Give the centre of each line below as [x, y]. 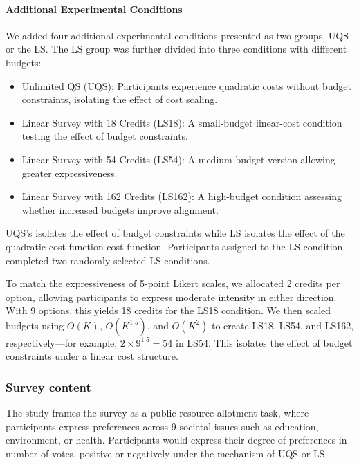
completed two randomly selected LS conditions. [108, 260]
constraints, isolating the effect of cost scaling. [120, 99]
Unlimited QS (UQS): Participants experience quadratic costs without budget [186, 85]
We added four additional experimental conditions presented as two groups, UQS [177, 35]
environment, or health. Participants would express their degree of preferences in [176, 440]
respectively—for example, [62, 342]
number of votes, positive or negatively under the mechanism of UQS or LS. [167, 454]
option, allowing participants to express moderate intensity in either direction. [171, 297]
